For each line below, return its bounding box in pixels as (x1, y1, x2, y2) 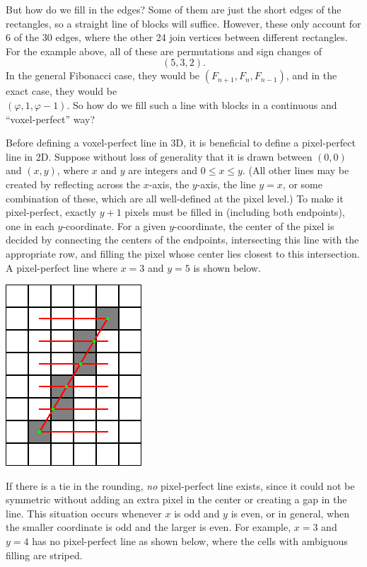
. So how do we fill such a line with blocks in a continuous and (66, 97, 337, 112)
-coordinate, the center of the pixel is (174, 218, 334, 233)
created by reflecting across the (6, 176, 141, 191)
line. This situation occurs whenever (6, 505, 162, 520)
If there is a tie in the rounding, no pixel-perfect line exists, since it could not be (6, 478, 355, 493)
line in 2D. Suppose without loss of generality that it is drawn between (6, 149, 313, 164)
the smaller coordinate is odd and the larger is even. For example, (6, 520, 291, 534)
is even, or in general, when (231, 505, 350, 520)
